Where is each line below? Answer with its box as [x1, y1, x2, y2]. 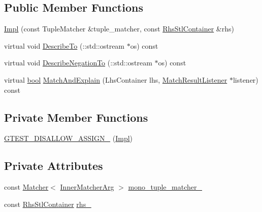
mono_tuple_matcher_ [128, 182, 202, 192]
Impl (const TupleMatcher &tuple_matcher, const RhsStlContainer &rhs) [4, 23, 234, 34]
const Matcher [4, 182, 49, 192]
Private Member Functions [4, 109, 148, 125]
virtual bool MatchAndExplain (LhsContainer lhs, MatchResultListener [4, 74, 227, 85]
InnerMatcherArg [60, 182, 114, 192]
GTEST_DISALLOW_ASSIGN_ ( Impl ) [4, 133, 133, 144]
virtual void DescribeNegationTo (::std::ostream [4, 57, 152, 68]
